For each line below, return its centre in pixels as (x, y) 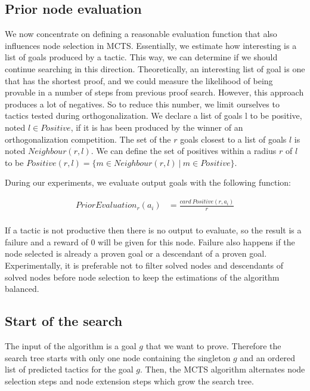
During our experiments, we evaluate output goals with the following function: (148, 182)
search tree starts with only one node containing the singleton (118, 357)
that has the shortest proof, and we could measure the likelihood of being (139, 80)
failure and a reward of (46, 241)
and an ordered (268, 357)
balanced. (22, 289)
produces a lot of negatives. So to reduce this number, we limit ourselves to (142, 104)
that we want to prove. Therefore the (213, 345)
